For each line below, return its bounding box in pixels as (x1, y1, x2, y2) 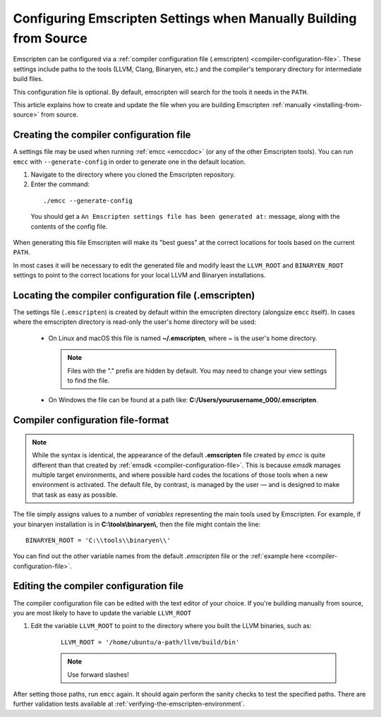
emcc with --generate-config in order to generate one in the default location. (13, 157, 246, 166)
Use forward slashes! (67, 670, 130, 679)
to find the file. (67, 376, 110, 385)
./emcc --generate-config (43, 196, 133, 205)
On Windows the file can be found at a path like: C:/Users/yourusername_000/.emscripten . (48, 396, 319, 404)
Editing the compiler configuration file (13, 580, 183, 592)
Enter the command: (30, 180, 90, 188)
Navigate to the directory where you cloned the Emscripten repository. (30, 170, 236, 179)
